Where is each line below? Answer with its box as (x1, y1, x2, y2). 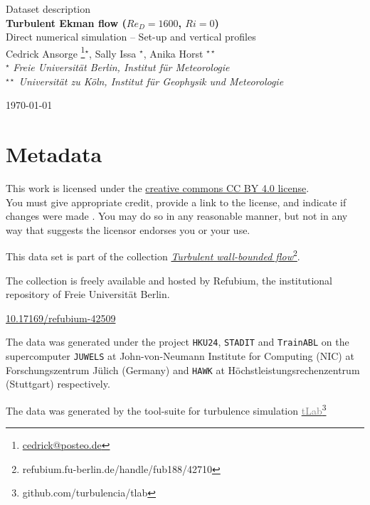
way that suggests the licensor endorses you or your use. (6, 222, 250, 237)
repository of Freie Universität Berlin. (6, 287, 170, 302)
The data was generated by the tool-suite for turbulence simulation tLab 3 (6, 400, 327, 418)
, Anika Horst (143, 46, 203, 60)
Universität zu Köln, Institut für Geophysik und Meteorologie (18, 73, 284, 88)
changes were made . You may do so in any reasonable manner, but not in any (6, 208, 348, 223)
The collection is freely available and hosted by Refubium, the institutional (6, 272, 332, 287)
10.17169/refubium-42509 (6, 310, 116, 325)
